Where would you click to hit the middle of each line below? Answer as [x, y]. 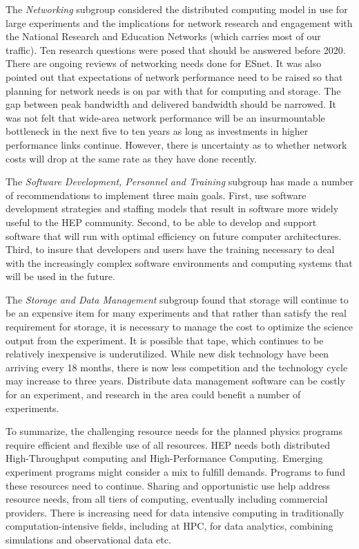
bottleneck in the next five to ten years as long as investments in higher [157, 131]
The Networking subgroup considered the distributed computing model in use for [177, 9]
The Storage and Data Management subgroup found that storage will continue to [177, 299]
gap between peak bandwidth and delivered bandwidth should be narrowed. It [171, 104]
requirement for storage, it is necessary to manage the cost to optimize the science [179, 327]
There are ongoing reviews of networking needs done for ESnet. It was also [164, 63]
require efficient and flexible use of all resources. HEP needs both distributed [168, 444]
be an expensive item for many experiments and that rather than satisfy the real [176, 313]
